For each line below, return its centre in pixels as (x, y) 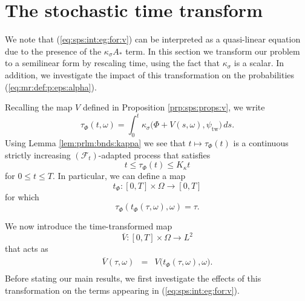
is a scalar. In (259, 63)
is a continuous (261, 142)
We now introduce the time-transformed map (89, 226)
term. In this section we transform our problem (213, 51)
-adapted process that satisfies (154, 154)
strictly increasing (38, 154)
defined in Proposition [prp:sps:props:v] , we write (174, 107)
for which (22, 196)
